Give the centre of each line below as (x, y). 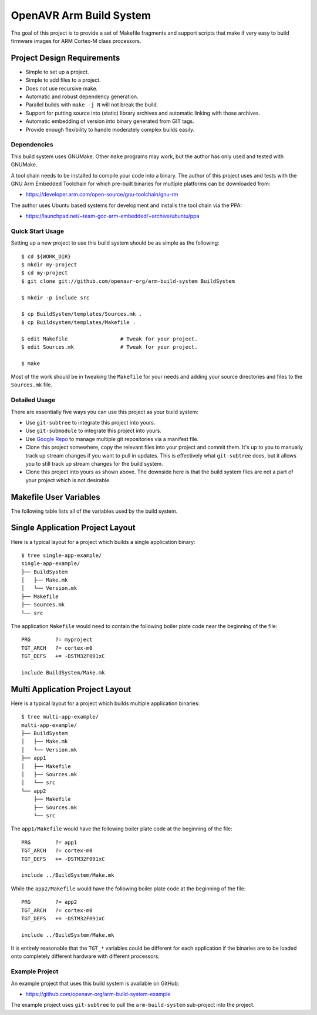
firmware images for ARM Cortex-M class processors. (76, 41)
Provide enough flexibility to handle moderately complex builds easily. (110, 129)
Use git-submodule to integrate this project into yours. (93, 431)
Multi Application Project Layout (71, 689)
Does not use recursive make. (62, 88)
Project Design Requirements (65, 58)
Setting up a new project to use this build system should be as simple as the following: (115, 243)
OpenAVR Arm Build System (81, 15)
